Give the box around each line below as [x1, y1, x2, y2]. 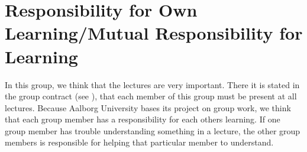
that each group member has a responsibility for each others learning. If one [5, 113, 280, 125]
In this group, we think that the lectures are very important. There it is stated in [5, 78, 300, 90]
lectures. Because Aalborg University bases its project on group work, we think [5, 101, 291, 114]
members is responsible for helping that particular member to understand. [5, 136, 274, 148]
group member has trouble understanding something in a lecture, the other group [5, 124, 300, 137]
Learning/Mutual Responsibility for [5, 21, 303, 45]
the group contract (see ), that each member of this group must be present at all [5, 90, 297, 102]
